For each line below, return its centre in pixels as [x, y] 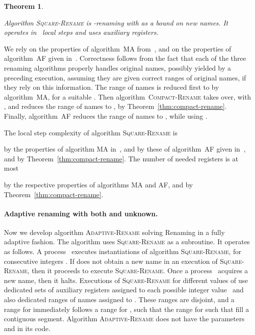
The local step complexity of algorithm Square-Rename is [91, 132]
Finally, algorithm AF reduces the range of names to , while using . [106, 116]
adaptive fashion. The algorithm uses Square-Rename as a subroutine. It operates [127, 242]
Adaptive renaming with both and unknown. [81, 213]
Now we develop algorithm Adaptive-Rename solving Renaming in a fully [115, 232]
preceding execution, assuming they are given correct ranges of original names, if [125, 77]
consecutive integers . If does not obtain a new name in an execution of [111, 261]
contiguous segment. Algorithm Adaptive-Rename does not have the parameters [124, 319]
